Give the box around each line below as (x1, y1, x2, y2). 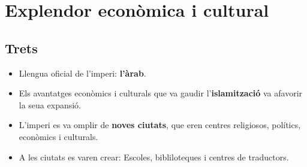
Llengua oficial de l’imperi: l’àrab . (19, 66, 146, 79)
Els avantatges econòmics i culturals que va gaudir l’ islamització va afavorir (19, 87, 303, 99)
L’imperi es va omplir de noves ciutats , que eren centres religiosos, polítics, (19, 119, 301, 131)
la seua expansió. (19, 98, 82, 111)
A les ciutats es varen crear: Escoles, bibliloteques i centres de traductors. (19, 150, 289, 163)
